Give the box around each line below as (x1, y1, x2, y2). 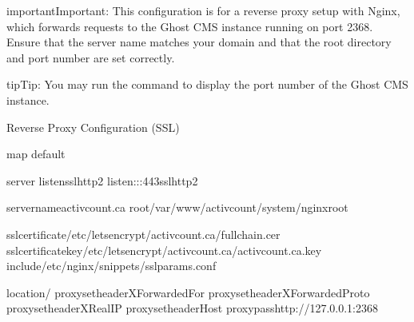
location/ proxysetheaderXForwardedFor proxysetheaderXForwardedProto (6, 284, 370, 300)
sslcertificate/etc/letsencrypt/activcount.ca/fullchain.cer (6, 225, 281, 242)
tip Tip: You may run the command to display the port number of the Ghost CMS (6, 76, 408, 93)
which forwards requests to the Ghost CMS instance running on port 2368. (6, 18, 373, 34)
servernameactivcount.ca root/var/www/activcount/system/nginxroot (6, 199, 348, 216)
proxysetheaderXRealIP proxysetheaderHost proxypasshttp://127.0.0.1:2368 (6, 300, 378, 316)
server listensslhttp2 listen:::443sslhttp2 (6, 172, 198, 189)
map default (6, 145, 66, 162)
